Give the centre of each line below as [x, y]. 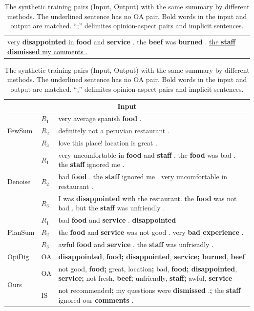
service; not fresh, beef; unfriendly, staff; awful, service [145, 278]
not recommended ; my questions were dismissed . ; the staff [149, 290]
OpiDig [18, 256]
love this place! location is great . [108, 143]
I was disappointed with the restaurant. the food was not [148, 198]
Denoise [19, 181]
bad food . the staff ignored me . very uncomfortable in [143, 176]
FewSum [20, 131]
